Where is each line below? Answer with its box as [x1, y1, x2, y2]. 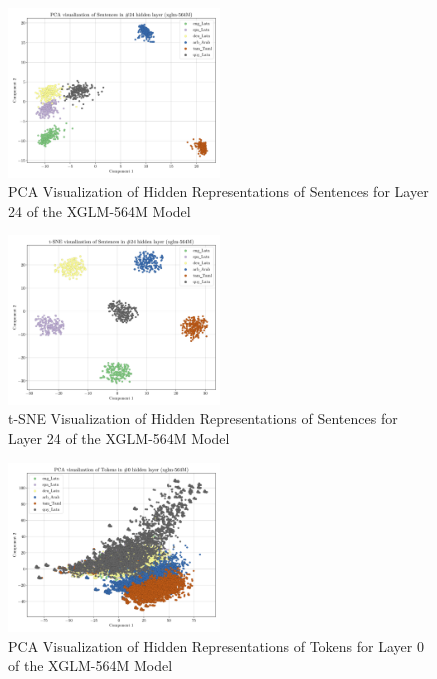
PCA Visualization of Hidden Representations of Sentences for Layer [8, 181, 429, 202]
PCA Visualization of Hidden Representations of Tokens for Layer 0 [8, 635, 424, 656]
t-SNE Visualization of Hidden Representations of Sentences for [8, 408, 398, 429]
